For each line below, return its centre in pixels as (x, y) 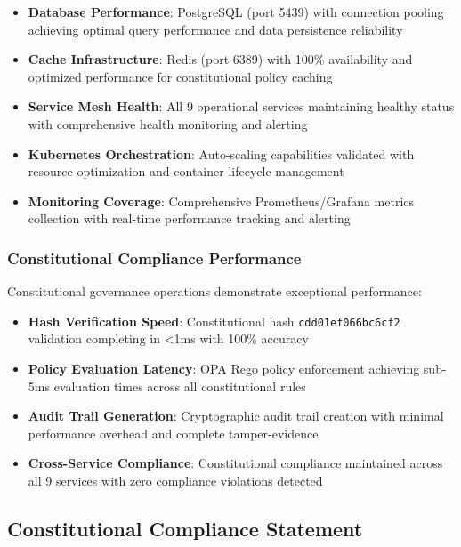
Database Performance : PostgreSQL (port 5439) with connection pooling (236, 12)
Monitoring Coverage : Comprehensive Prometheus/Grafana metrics (221, 201)
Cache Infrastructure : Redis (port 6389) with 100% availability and (220, 59)
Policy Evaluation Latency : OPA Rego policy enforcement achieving (224, 368)
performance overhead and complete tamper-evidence (173, 433)
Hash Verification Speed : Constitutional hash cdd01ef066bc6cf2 (214, 321)
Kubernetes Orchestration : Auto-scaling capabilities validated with (221, 153)
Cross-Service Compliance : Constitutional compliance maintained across (235, 463)
